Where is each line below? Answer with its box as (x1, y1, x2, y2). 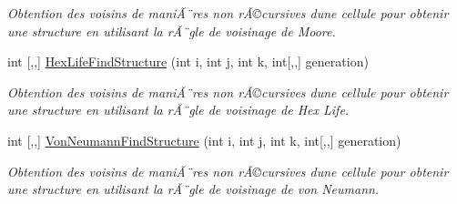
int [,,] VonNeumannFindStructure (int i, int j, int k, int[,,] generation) (7, 130, 401, 149)
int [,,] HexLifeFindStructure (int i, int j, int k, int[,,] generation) (7, 52, 369, 71)
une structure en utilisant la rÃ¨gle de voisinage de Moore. (7, 21, 336, 40)
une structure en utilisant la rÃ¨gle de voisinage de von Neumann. (7, 179, 380, 199)
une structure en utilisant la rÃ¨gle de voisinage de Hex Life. (7, 100, 350, 119)
